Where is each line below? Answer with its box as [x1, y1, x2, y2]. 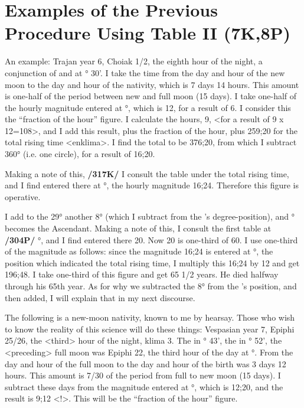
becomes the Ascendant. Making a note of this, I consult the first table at [5, 222, 272, 234]
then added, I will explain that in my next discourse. [5, 291, 195, 303]
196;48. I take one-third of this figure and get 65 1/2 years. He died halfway [5, 268, 279, 280]
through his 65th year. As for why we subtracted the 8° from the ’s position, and [5, 280, 297, 292]
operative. [5, 190, 41, 203]
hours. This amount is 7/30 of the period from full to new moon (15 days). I [5, 369, 281, 381]
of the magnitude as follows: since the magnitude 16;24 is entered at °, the [5, 245, 273, 257]
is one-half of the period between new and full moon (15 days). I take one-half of [5, 90, 297, 102]
